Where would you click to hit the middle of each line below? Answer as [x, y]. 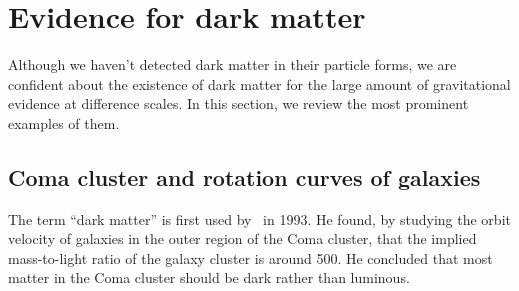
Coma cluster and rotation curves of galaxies [244, 176]
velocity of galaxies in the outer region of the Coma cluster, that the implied [242, 238]
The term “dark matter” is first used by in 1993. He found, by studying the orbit [259, 218]
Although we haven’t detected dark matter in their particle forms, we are [232, 64]
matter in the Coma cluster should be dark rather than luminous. [209, 277]
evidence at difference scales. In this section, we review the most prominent [238, 103]
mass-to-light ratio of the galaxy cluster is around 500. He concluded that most [250, 257]
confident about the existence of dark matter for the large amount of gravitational [259, 83]
